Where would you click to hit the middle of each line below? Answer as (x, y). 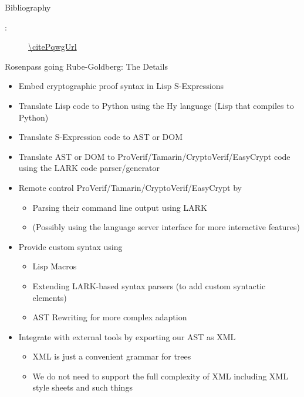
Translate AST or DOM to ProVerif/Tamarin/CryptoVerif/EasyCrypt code (154, 156)
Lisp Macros (55, 266)
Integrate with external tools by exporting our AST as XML (127, 336)
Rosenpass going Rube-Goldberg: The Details (86, 66)
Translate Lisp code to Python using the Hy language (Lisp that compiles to (156, 105)
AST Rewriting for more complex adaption (110, 317)
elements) (50, 297)
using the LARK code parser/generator (89, 168)
